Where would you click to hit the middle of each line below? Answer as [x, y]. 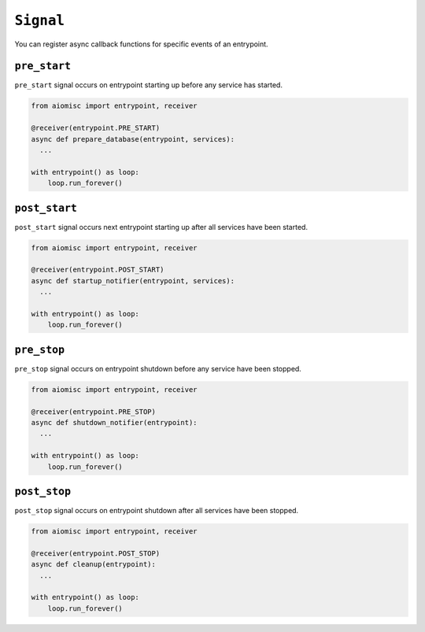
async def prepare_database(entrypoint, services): [133, 139]
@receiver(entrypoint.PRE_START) [96, 128]
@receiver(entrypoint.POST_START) [98, 270]
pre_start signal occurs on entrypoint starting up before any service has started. [149, 85]
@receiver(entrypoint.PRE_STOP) [94, 412]
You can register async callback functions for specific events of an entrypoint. [141, 44]
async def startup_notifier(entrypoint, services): [133, 281]
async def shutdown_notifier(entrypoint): [114, 423]
